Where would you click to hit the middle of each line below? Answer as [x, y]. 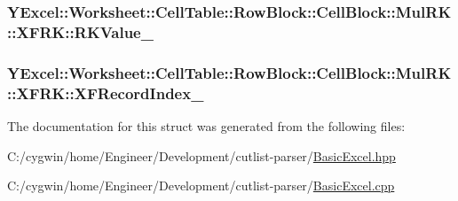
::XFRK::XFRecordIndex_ [106, 93]
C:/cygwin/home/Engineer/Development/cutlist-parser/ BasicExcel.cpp [201, 186]
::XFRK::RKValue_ [80, 31]
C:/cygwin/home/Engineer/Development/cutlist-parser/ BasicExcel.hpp [201, 155]
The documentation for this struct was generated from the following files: [206, 125]
